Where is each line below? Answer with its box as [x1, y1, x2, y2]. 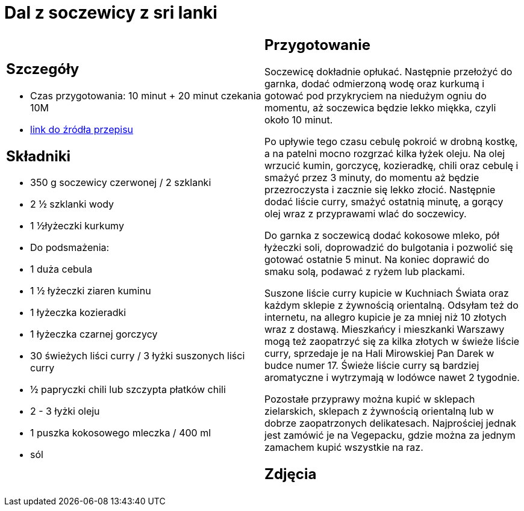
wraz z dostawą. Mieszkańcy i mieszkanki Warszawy [264, 323, 505, 335]
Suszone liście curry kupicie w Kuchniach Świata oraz [264, 286, 509, 299]
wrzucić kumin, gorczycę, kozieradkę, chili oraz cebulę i [264, 159, 519, 172]
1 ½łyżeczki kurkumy [30, 220, 124, 232]
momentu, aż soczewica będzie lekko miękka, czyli [264, 101, 496, 114]
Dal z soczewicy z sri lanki [4, 2, 217, 23]
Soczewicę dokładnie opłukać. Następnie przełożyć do [264, 65, 513, 78]
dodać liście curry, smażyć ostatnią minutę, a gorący [264, 195, 504, 208]
